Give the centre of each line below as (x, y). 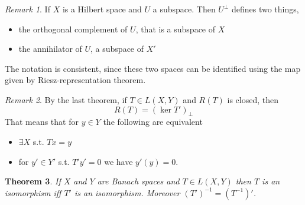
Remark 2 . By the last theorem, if (66, 99)
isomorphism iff (33, 192)
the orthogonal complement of (73, 29)
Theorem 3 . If (33, 181)
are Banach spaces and (138, 181)
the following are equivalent (153, 122)
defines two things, (265, 9)
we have (119, 161)
